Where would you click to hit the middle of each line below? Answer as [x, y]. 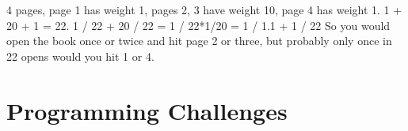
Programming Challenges [147, 110]
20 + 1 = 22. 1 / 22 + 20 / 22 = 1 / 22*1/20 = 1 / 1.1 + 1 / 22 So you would [198, 25]
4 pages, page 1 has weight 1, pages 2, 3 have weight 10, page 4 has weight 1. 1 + [204, 9]
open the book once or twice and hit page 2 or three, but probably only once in [199, 41]
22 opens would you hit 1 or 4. [80, 56]
